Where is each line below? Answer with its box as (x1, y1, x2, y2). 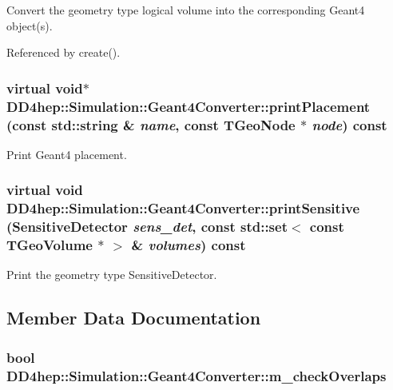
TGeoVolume (6, 235, 93, 255)
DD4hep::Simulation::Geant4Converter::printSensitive (6, 198, 360, 218)
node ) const (312, 114, 387, 134)
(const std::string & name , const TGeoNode (6, 114, 296, 134)
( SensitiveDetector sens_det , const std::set (6, 217, 288, 237)
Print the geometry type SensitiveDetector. (6, 266, 217, 283)
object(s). (6, 17, 53, 34)
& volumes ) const (131, 235, 246, 255)
